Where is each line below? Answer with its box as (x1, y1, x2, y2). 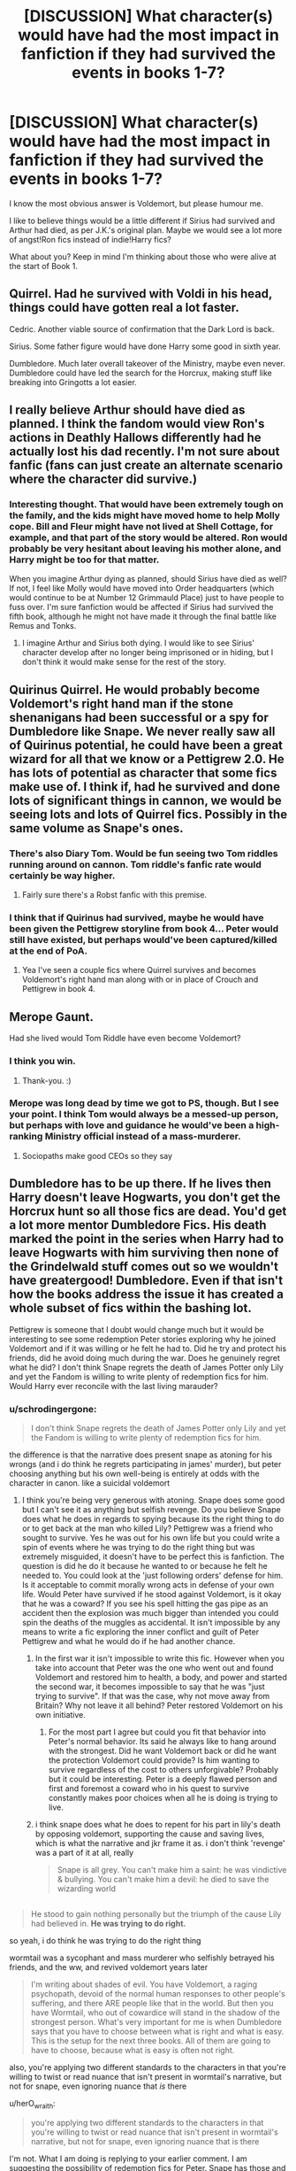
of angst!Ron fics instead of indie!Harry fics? (9, 234, 172, 244)
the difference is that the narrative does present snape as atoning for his (9, 1449, 272, 1460)
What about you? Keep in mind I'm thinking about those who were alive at (9, 251, 277, 262)
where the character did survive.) (9, 472, 197, 487)
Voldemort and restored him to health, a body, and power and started (34, 1672, 287, 1682)
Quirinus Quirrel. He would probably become (9, 682, 261, 697)
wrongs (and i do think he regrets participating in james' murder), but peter (9, 1458, 282, 1469)
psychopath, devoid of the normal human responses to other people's (30, 1989, 285, 1999)
